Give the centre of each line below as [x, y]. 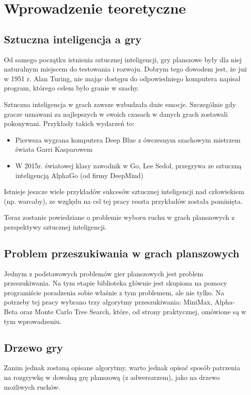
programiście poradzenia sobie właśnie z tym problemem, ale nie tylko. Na [114, 292]
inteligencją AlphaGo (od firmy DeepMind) [79, 175]
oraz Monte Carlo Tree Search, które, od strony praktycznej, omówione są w [133, 312]
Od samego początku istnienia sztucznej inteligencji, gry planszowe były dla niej [123, 59]
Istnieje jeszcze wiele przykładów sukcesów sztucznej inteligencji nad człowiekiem [124, 191]
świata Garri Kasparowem [54, 149]
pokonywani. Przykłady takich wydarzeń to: [69, 123]
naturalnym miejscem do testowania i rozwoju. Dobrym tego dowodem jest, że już [125, 69]
